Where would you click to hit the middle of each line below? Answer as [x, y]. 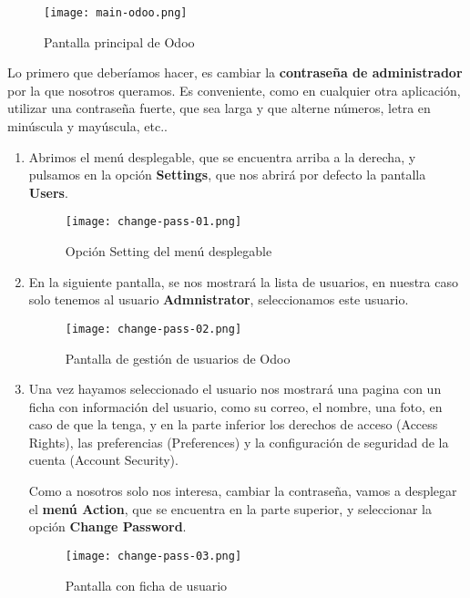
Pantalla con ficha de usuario [146, 585]
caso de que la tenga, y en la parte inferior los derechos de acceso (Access [233, 424]
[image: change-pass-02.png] [153, 329]
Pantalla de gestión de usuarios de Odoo [178, 358]
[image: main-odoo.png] [116, 13]
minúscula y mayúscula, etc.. [87, 126]
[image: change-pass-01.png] [153, 222]
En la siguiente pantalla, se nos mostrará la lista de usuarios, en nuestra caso [243, 281]
